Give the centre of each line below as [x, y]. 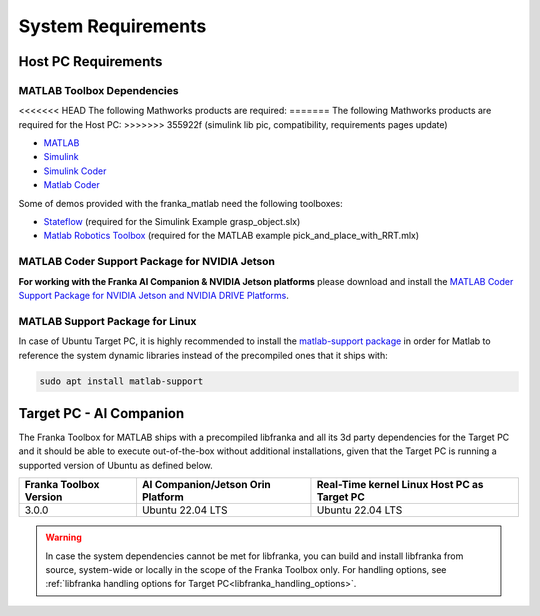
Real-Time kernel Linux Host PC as [400, 485]
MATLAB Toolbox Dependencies [98, 90]
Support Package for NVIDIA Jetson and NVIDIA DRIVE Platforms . [153, 295]
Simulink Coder [75, 171]
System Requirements [112, 26]
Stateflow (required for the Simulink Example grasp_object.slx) [172, 222]
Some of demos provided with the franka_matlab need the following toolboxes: [181, 203]
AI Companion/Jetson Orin [206, 485]
